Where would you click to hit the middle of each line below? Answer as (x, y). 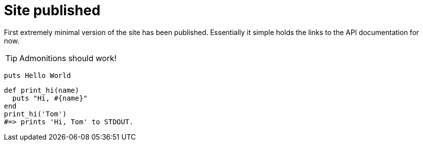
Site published (52, 10)
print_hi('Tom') (35, 114)
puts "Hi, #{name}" (50, 98)
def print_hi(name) (42, 90)
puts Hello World (37, 75)
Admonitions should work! (68, 58)
